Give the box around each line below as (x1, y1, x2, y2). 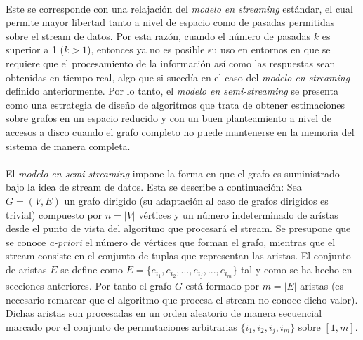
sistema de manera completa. (6, 138, 131, 153)
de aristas (6, 261, 47, 276)
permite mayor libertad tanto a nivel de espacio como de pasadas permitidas (6, 15, 335, 29)
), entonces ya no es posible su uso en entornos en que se (86, 42, 331, 57)
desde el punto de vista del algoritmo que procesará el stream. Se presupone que (6, 221, 351, 236)
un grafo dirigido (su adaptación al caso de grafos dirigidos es (64, 193, 329, 208)
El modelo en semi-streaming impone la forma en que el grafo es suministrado (6, 165, 340, 180)
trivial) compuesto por (6, 207, 103, 222)
